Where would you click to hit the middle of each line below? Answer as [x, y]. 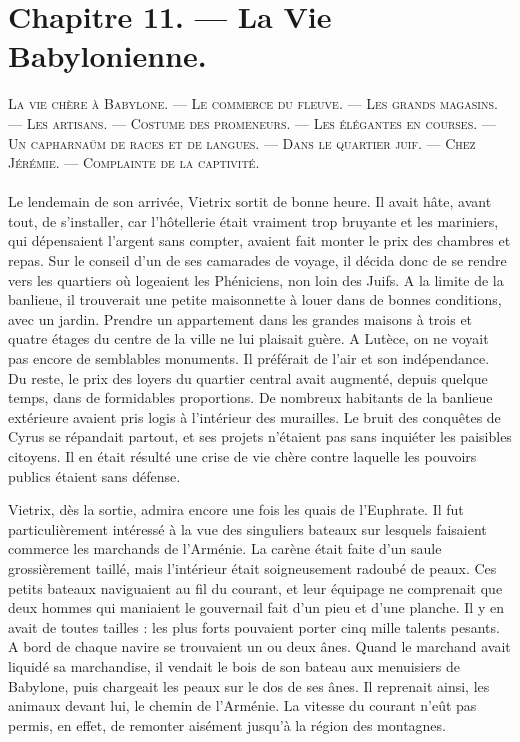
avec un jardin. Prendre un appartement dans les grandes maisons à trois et [240, 318]
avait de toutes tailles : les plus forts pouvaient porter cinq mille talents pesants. [254, 626]
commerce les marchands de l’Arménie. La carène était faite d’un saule [225, 548]
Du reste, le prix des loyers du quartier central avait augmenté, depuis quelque [248, 377]
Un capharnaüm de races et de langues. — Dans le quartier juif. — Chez [242, 142]
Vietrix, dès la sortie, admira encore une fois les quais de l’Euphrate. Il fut [236, 509]
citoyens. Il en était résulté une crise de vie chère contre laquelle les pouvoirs [242, 456]
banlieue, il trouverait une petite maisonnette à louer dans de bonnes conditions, [255, 299]
